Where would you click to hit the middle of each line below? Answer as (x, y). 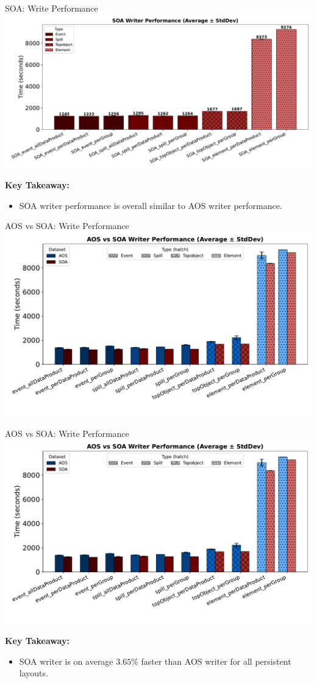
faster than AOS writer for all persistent (216, 661)
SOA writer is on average (66, 661)
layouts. (34, 673)
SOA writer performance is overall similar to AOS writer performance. (151, 205)
